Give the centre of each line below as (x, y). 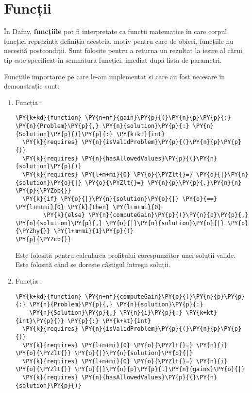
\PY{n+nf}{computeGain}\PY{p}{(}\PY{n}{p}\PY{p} (165, 296)
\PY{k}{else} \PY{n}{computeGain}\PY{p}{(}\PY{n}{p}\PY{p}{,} (146, 215)
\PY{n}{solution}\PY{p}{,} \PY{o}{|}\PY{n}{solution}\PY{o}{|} (120, 223)
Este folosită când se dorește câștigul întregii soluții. (93, 264)
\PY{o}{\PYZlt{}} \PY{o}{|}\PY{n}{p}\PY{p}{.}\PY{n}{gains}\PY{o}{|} (130, 369)
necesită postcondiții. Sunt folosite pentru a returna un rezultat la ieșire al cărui (123, 50)
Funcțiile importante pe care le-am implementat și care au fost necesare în (115, 76)
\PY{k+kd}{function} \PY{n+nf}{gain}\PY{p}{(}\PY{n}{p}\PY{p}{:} (123, 118)
